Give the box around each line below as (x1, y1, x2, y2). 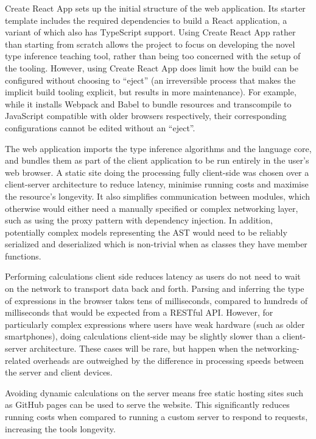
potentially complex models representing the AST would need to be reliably (5, 225, 287, 238)
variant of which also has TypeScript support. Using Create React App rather (5, 26, 296, 38)
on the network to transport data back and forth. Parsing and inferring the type (5, 282, 304, 295)
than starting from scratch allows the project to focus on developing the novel (5, 37, 295, 50)
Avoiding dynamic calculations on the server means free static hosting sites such (5, 386, 303, 399)
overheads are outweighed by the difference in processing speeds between (33, 354, 304, 366)
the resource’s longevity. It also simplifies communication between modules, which (5, 189, 311, 202)
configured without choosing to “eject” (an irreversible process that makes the (5, 73, 296, 86)
